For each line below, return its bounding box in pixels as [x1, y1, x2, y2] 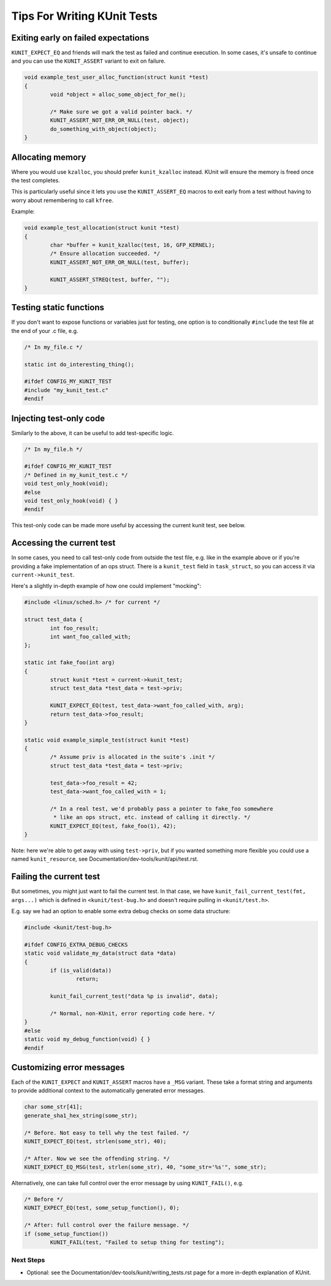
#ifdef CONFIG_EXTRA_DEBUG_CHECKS [24, 941, 128, 948]
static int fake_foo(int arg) [24, 659, 115, 666]
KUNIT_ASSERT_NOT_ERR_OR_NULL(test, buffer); [50, 259, 189, 265]
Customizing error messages [11, 1062, 125, 1072]
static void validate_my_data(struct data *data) [24, 950, 177, 957]
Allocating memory [11, 152, 86, 162]
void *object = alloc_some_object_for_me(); [50, 91, 186, 98]
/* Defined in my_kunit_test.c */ [24, 471, 128, 479]
